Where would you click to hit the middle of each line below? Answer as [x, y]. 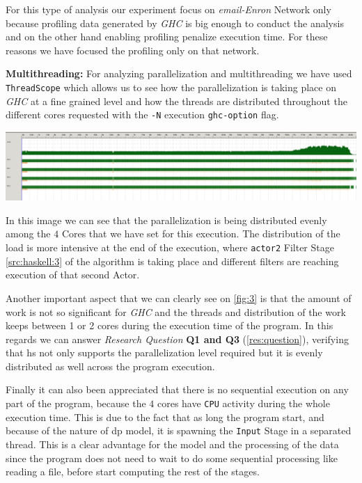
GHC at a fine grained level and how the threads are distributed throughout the [176, 101]
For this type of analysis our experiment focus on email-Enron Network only [168, 9]
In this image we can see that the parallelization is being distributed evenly [166, 220]
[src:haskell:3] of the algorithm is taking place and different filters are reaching [172, 261]
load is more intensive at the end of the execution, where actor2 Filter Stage [170, 247]
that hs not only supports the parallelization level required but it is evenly [164, 353]
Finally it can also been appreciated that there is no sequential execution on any [177, 389]
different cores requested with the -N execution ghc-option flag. [142, 114]
